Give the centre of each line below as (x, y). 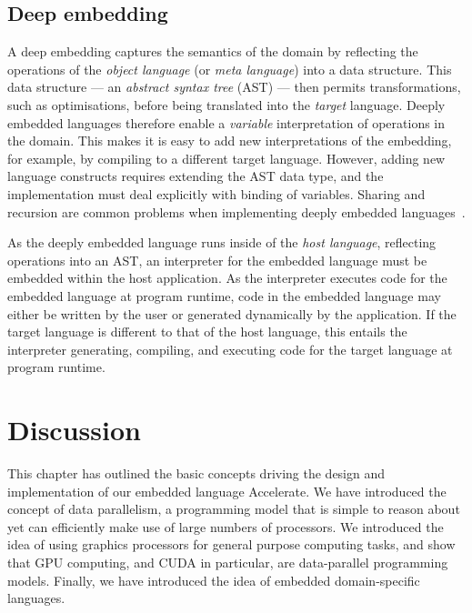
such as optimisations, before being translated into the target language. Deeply (226, 104)
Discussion (74, 430)
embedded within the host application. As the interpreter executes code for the (227, 278)
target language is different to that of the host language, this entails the (207, 332)
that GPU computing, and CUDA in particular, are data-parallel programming (228, 562)
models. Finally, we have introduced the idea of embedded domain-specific (214, 580)
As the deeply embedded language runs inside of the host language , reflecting (222, 242)
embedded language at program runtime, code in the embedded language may (224, 295)
